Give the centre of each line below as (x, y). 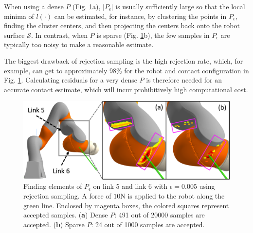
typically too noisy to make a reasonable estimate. (79, 44)
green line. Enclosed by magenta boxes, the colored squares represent (126, 205)
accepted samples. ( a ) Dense (66, 215)
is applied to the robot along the (176, 196)
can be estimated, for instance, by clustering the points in (140, 16)
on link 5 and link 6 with (130, 186)
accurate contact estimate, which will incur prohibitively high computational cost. (126, 89)
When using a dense (34, 6)
